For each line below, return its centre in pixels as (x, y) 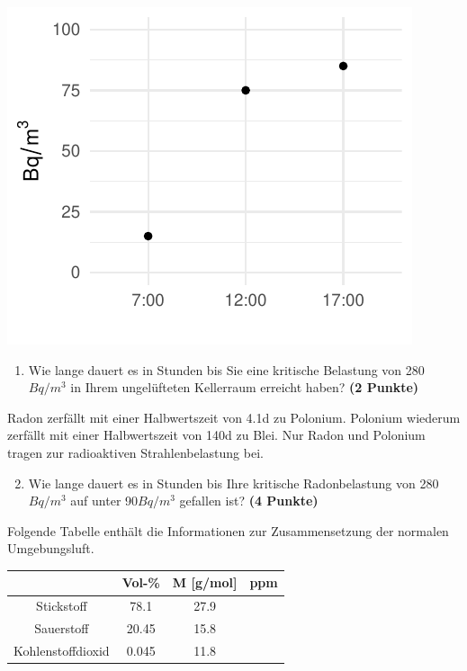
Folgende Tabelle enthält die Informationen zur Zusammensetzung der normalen (228, 530)
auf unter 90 (104, 501)
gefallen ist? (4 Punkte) (249, 501)
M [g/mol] (205, 582)
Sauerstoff (62, 628)
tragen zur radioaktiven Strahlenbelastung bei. (135, 452)
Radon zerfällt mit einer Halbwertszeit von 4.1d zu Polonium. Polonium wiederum (234, 417)
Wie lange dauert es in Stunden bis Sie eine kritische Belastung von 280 (226, 369)
